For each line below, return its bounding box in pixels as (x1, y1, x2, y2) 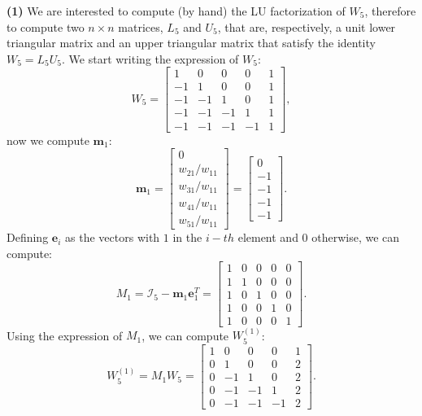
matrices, (118, 18, 163, 35)
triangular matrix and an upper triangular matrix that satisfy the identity (7, 34, 376, 51)
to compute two (7, 18, 85, 35)
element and (237, 229, 298, 246)
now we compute (7, 131, 89, 148)
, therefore (364, 2, 416, 19)
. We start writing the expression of (62, 50, 239, 67)
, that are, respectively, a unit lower (217, 18, 396, 35)
